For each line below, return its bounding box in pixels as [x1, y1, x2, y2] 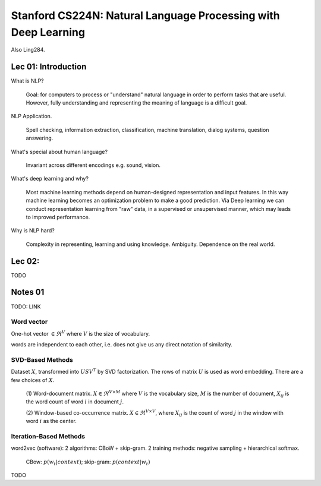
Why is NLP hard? [11, 227, 55, 234]
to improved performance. [26, 213, 90, 220]
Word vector [11, 318, 48, 326]
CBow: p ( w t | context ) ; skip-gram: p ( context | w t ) [26, 458, 150, 466]
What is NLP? [11, 77, 44, 84]
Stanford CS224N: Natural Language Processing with [11, 9, 280, 22]
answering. [26, 134, 53, 142]
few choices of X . [11, 376, 55, 383]
